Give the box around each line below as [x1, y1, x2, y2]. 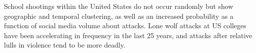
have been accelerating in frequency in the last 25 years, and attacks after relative [4, 30, 253, 40]
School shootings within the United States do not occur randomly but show [4, 1, 233, 11]
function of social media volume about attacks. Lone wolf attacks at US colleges [4, 20, 247, 31]
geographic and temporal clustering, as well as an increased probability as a [4, 10, 234, 21]
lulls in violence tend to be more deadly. [4, 40, 126, 50]
